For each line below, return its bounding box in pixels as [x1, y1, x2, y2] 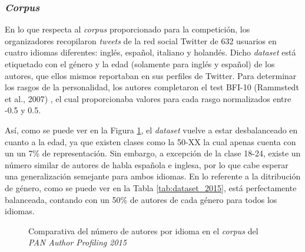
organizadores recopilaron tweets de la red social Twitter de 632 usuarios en [5, 34, 277, 47]
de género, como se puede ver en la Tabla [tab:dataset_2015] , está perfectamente [5, 181, 297, 194]
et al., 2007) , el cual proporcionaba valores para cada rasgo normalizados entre [5, 92, 291, 104]
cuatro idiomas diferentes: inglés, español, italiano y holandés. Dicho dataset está [5, 46, 296, 58]
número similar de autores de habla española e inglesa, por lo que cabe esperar [5, 158, 289, 171]
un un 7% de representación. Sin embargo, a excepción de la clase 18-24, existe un [5, 147, 301, 159]
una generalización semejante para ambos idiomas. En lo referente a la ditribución [5, 170, 301, 182]
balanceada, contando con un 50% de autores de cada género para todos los [5, 193, 277, 205]
